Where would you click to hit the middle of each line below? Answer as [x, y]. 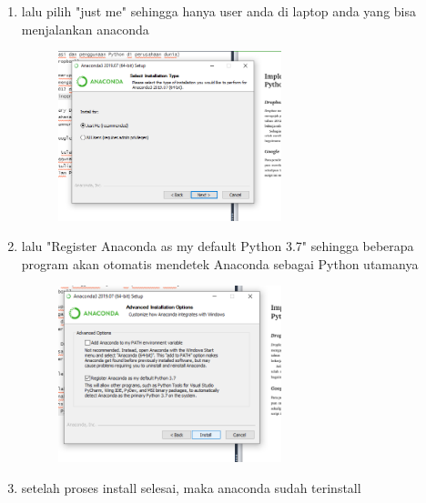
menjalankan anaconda [85, 29]
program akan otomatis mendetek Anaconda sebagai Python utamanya [220, 263]
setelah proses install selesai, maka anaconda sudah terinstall [191, 487]
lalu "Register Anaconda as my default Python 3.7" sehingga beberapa [218, 246]
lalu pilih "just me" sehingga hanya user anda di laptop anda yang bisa [218, 11]
